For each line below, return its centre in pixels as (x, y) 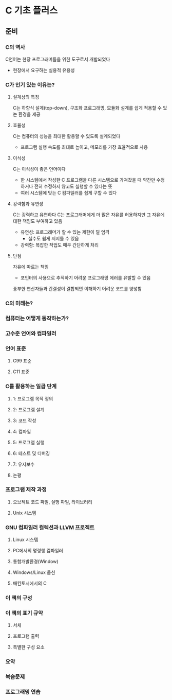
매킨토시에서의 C (30, 583)
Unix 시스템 (25, 513)
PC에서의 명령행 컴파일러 (38, 551)
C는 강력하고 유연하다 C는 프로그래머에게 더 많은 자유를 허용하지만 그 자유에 (89, 215)
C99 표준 (22, 361)
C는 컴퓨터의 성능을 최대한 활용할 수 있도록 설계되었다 (66, 136)
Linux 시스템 (25, 540)
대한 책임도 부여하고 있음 (37, 221)
